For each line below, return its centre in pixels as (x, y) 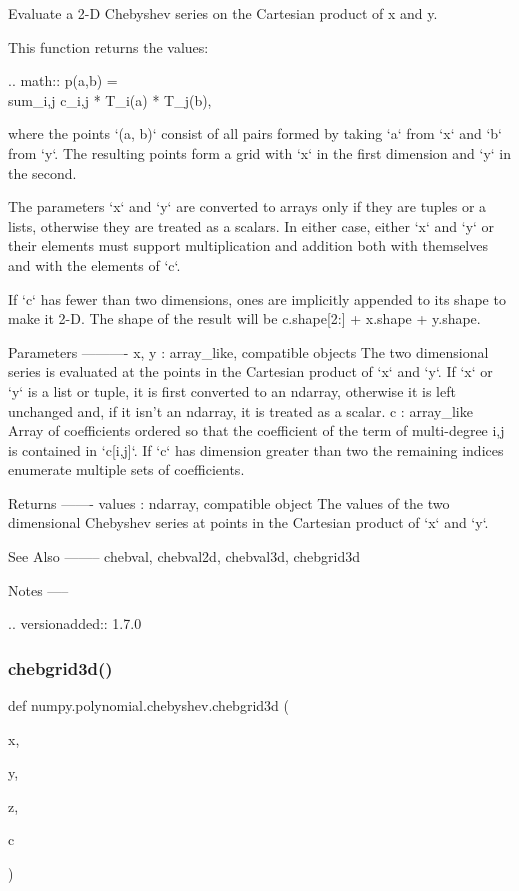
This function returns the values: (108, 46)
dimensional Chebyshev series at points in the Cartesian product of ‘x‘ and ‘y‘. (248, 522)
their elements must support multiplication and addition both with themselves (248, 245)
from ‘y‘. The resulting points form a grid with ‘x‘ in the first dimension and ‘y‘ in (260, 152)
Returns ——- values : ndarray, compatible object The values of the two (229, 502)
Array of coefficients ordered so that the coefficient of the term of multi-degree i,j (256, 430)
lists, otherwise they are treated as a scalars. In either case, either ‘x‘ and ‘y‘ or (251, 225)
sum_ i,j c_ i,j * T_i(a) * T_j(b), (110, 99)
